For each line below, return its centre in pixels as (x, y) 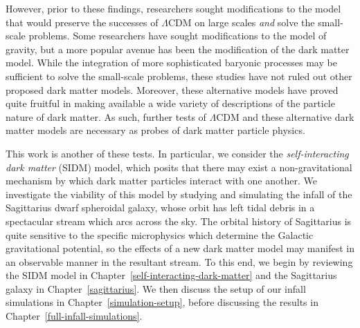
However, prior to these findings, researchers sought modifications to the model (173, 8)
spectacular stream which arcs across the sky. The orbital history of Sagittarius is (179, 221)
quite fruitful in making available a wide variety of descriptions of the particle (170, 103)
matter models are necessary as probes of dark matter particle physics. (155, 130)
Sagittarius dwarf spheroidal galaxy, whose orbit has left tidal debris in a (160, 208)
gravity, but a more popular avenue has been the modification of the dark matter (178, 49)
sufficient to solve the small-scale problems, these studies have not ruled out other (179, 76)
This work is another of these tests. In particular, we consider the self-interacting (177, 153)
